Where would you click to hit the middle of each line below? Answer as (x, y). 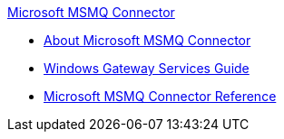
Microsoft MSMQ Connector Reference (160, 96)
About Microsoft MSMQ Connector (147, 40)
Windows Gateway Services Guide (147, 68)
